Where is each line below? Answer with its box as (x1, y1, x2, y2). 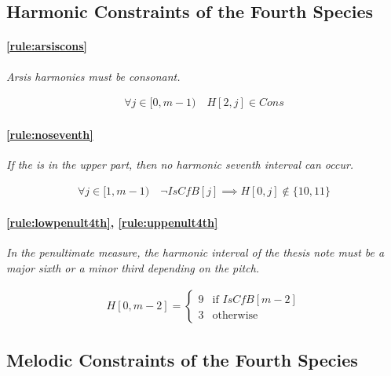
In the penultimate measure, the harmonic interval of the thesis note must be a (6, 244, 385, 261)
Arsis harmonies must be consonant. (6, 68, 181, 84)
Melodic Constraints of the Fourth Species (6, 348, 358, 372)
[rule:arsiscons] (6, 38, 87, 54)
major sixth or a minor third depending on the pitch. (6, 260, 260, 276)
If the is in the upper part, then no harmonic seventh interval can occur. (6, 156, 354, 172)
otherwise (212, 309, 258, 321)
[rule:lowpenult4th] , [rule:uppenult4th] (6, 214, 218, 231)
